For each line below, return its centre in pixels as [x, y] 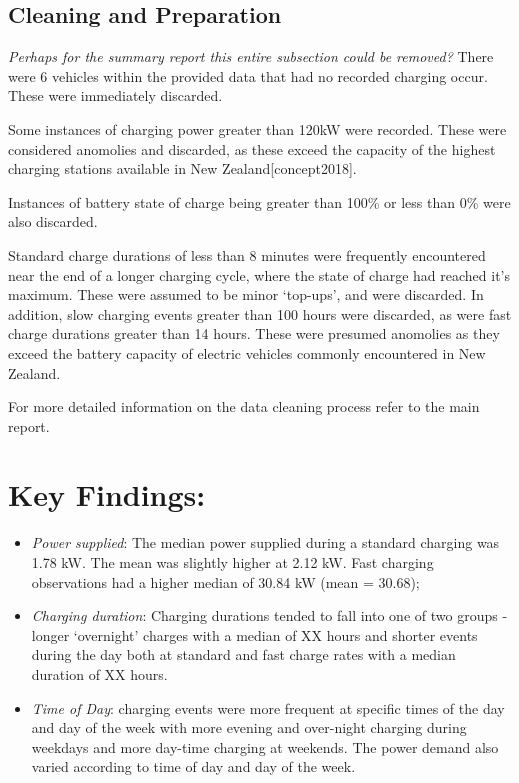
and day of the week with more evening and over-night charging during [249, 727]
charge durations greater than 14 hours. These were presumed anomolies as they [254, 333]
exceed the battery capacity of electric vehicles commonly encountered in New [247, 352]
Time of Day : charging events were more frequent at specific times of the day [268, 707]
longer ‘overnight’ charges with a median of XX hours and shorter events [254, 634]
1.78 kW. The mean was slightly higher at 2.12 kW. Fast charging [232, 562]
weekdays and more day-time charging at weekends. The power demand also [265, 746]
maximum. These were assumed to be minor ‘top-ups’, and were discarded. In [246, 294]
